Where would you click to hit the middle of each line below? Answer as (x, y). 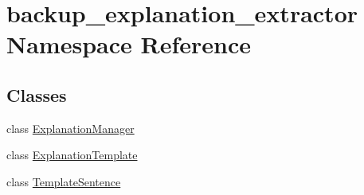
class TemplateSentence (64, 181)
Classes (37, 94)
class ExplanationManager (70, 128)
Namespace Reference (129, 44)
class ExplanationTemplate (72, 155)
